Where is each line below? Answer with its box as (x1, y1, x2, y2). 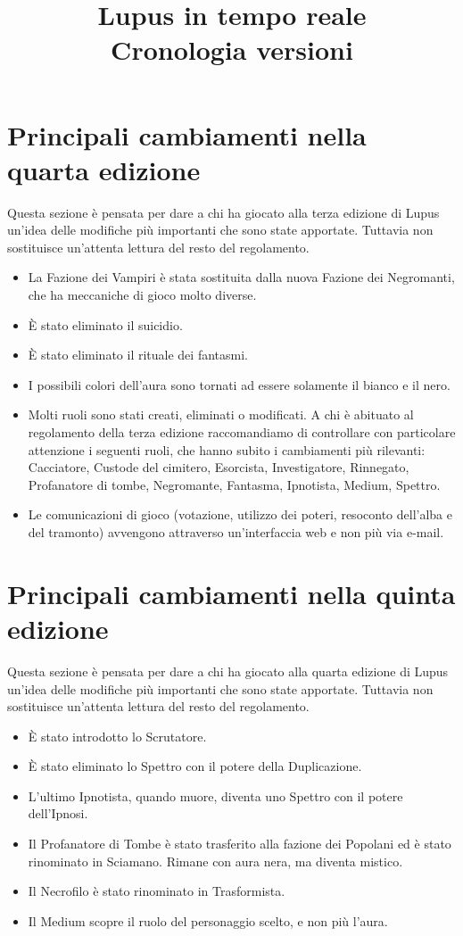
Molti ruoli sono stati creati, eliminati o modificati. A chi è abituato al (28, 405, 414, 424)
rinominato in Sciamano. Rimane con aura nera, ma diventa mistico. (28, 851, 403, 870)
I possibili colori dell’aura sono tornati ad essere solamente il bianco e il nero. (28, 375, 451, 393)
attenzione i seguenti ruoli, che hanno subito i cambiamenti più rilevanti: (28, 440, 426, 459)
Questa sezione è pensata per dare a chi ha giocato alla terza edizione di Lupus (7, 203, 440, 221)
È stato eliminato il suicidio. (28, 315, 183, 334)
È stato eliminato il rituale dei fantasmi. (28, 345, 248, 364)
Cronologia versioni (111, 31, 353, 68)
